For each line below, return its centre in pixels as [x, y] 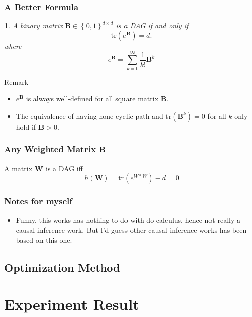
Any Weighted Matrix [50, 149]
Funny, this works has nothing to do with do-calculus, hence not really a [128, 220]
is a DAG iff [64, 168]
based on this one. [44, 240]
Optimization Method [62, 267]
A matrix [18, 168]
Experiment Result [72, 304]
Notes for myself [38, 201]
